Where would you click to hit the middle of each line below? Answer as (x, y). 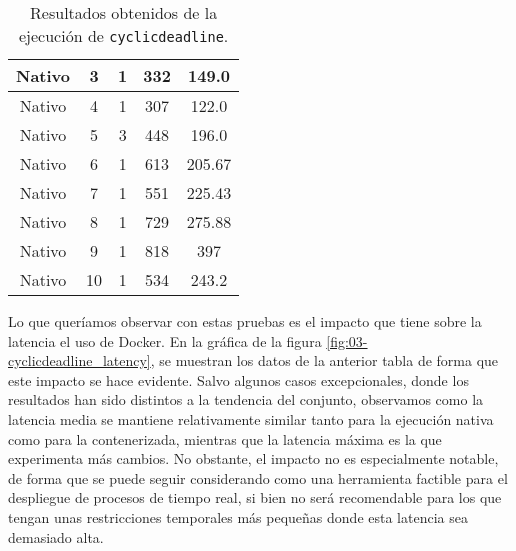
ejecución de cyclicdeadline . (124, 35)
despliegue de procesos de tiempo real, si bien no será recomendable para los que (255, 497)
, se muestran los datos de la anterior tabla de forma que (324, 360)
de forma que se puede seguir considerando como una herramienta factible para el (258, 477)
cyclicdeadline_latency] (79, 360)
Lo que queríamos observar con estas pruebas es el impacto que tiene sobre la (245, 321)
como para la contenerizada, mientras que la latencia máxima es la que (225, 438)
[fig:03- (347, 340)
